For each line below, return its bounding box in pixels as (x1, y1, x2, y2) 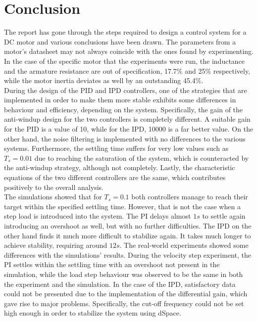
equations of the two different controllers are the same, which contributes (4, 172, 226, 183)
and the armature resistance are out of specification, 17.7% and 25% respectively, (4, 65, 251, 76)
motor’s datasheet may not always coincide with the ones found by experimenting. (4, 46, 254, 56)
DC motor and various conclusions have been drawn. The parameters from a (4, 36, 236, 46)
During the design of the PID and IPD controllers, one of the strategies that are (4, 85, 247, 95)
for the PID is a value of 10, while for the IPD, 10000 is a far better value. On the (4, 124, 254, 134)
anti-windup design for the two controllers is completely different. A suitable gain (4, 114, 251, 124)
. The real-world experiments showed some (119, 240, 249, 250)
